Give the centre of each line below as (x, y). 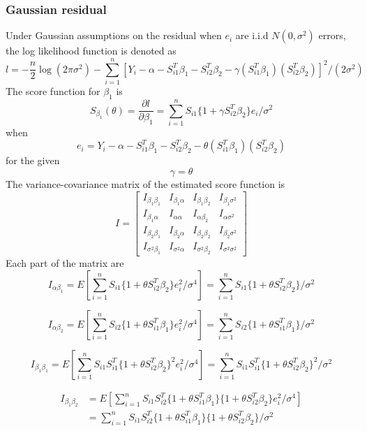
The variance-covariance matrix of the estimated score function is (145, 184)
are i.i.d (252, 35)
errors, (332, 35)
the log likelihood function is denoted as (91, 51)
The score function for (53, 90)
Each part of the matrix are (65, 263)
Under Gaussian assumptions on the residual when (114, 35)
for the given (33, 160)
